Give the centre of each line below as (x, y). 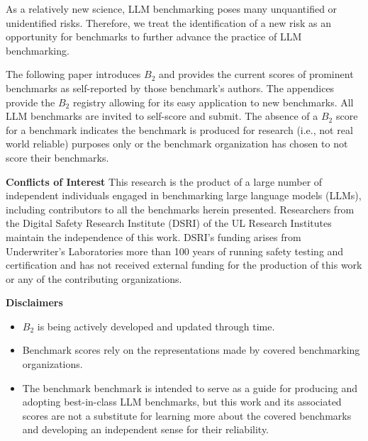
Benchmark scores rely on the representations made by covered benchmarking (191, 350)
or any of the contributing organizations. (94, 278)
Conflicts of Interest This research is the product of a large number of (164, 181)
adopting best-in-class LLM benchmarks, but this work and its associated (182, 402)
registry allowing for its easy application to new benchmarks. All (213, 102)
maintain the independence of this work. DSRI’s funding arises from (154, 236)
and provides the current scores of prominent (256, 74)
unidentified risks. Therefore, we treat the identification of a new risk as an (169, 22)
